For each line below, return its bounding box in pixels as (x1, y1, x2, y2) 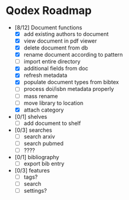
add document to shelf (23, 120, 81, 127)
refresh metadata (23, 71, 68, 79)
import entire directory (23, 58, 81, 65)
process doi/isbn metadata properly (23, 85, 114, 93)
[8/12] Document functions (14, 24, 83, 31)
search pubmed (23, 140, 64, 147)
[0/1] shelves (14, 113, 47, 120)
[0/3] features (14, 167, 50, 174)
